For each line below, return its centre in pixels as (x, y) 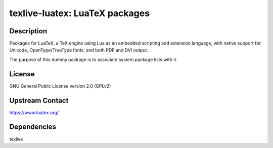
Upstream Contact (39, 100)
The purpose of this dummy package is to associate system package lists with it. (94, 59)
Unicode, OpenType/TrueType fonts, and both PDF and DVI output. (79, 50)
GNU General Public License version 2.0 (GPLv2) (60, 86)
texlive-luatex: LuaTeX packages (80, 13)
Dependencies (33, 127)
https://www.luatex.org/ (34, 112)
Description (28, 31)
